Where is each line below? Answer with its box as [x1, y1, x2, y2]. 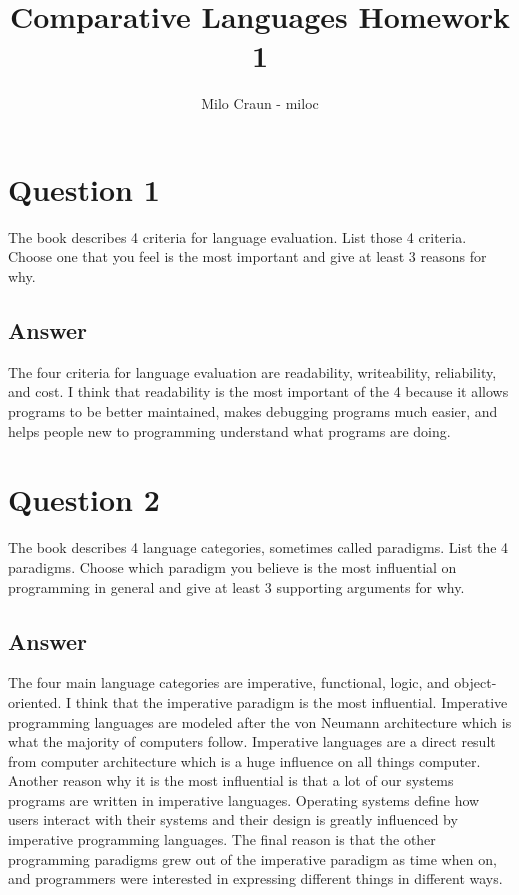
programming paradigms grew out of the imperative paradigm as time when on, [8, 848, 497, 869]
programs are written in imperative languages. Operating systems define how [8, 789, 480, 810]
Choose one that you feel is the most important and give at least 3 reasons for [8, 246, 487, 267]
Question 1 [8, 168, 160, 209]
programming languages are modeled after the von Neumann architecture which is [8, 711, 512, 732]
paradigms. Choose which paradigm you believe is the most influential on [8, 556, 457, 577]
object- [454, 672, 497, 693]
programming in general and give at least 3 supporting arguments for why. [8, 576, 465, 597]
